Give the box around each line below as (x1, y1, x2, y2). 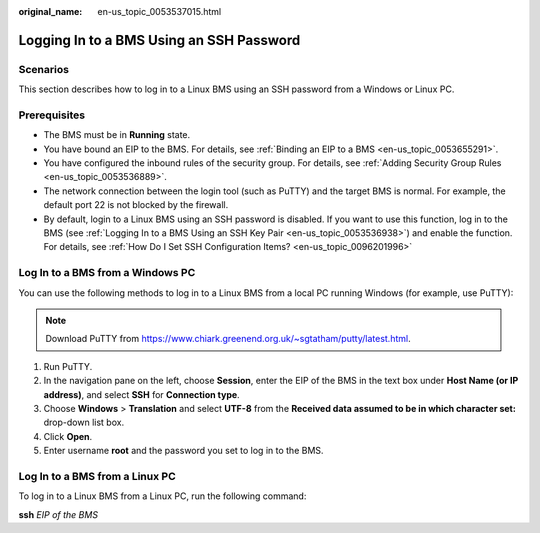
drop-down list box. (43, 416, 125, 429)
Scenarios (18, 62, 70, 76)
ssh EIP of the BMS (18, 508, 99, 520)
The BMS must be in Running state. (43, 129, 191, 141)
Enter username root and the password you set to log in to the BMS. (43, 445, 324, 457)
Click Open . (43, 430, 93, 442)
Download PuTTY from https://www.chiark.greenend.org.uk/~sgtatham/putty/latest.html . (45, 333, 411, 345)
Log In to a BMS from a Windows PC (18, 266, 196, 280)
